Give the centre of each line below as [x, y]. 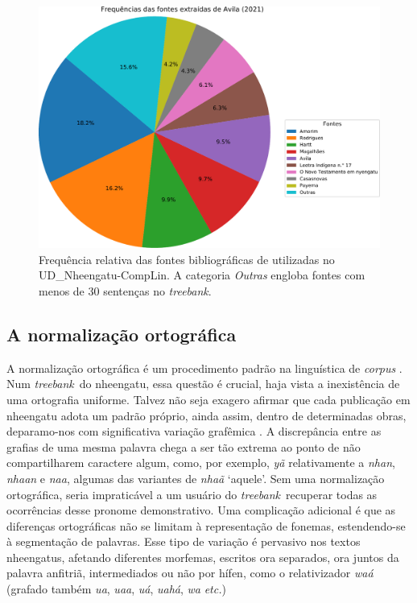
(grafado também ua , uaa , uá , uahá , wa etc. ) [116, 589]
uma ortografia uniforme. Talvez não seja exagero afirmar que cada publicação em [208, 399]
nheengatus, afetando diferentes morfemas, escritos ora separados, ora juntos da [203, 557]
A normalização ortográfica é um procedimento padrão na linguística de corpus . [204, 368]
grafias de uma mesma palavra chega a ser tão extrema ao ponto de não [184, 446]
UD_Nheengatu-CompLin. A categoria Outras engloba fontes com [202, 275]
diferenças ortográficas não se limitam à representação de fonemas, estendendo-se [206, 525]
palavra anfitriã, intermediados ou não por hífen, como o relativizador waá [190, 573]
